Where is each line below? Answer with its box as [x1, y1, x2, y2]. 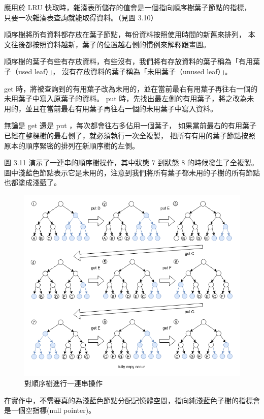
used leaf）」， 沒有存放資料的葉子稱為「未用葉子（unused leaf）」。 [18, 66, 232, 76]
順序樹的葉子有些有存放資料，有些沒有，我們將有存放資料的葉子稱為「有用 [4, 56, 253, 67]
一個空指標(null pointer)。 [11, 405, 96, 415]
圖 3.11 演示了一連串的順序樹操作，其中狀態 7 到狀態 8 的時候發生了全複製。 [4, 157, 258, 168]
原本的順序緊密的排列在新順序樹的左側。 [4, 140, 139, 151]
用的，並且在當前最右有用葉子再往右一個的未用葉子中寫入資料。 [4, 103, 217, 113]
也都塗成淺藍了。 [4, 177, 61, 188]
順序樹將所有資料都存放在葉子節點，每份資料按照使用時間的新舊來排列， [4, 29, 246, 40]
